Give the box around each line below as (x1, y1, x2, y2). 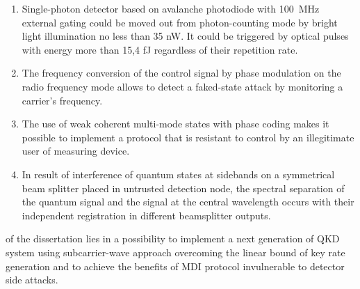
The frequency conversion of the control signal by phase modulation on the (22, 65, 341, 80)
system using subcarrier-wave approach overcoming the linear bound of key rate (6, 244, 345, 259)
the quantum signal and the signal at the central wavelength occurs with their (22, 194, 354, 209)
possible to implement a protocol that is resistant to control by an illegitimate (22, 130, 354, 144)
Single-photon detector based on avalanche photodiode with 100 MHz (22, 1, 320, 15)
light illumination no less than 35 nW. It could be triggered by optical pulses (22, 29, 349, 43)
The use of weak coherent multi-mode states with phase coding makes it (22, 116, 329, 131)
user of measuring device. (22, 143, 130, 158)
